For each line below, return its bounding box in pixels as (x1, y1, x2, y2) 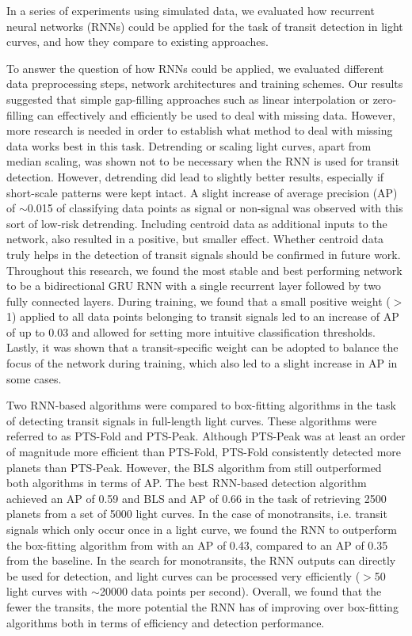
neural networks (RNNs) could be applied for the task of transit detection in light (6, 17, 403, 34)
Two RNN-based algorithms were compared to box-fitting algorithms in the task (6, 397, 396, 413)
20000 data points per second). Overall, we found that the (99, 583, 382, 600)
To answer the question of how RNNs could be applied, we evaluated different (6, 59, 384, 76)
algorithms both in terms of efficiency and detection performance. (6, 614, 325, 630)
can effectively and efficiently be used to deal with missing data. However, (36, 106, 396, 123)
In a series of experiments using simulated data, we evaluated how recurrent (6, 2, 375, 18)
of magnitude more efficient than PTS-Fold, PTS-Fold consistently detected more (6, 444, 402, 460)
